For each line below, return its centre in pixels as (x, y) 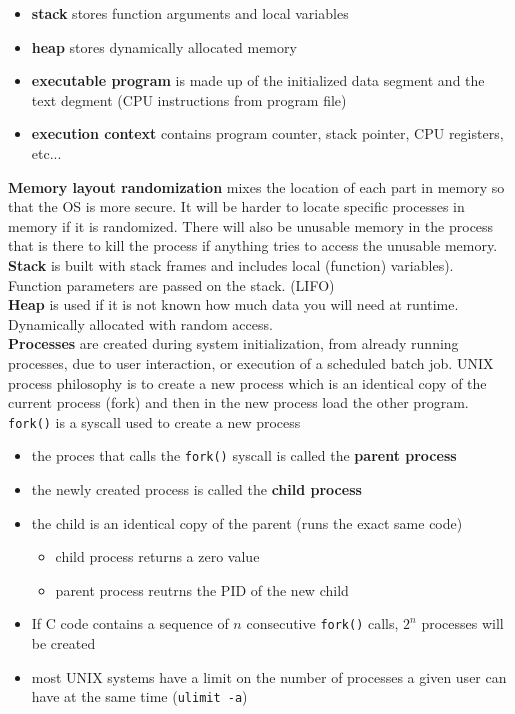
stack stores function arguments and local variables (190, 13)
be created (63, 643)
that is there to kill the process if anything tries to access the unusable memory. (253, 245)
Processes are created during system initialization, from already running (233, 343)
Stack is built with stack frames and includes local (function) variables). (231, 264)
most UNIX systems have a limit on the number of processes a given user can (269, 676)
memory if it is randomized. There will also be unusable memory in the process (251, 225)
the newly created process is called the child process (196, 489)
